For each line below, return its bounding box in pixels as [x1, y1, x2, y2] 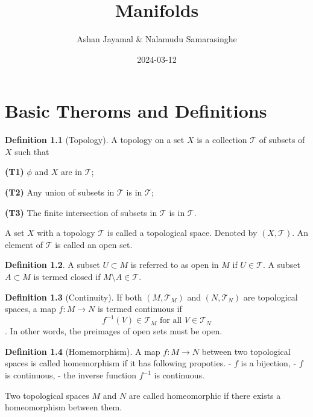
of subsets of [259, 133, 305, 146]
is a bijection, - [241, 357, 297, 369]
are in [60, 165, 83, 178]
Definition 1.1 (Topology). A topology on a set [5, 133, 185, 146]
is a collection [197, 133, 247, 146]
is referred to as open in [130, 258, 219, 271]
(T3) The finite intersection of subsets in [5, 206, 157, 218]
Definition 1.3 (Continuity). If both [5, 290, 142, 303]
